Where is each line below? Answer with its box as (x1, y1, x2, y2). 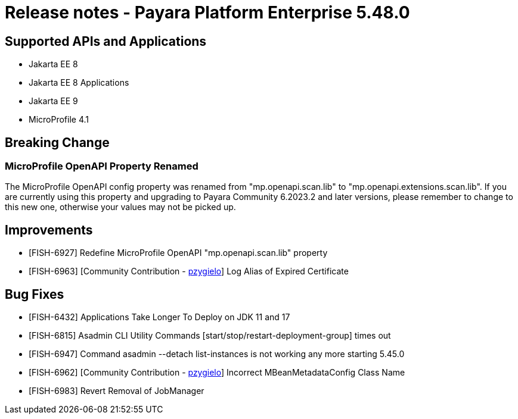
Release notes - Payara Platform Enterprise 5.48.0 (5, 2, 410, 23)
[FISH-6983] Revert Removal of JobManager (29, 386, 204, 396)
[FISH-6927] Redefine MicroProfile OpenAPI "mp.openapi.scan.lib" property (29, 248, 328, 258)
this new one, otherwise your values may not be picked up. (5, 202, 236, 212)
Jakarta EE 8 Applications (29, 77, 129, 88)
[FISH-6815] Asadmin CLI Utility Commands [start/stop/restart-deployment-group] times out (29, 330, 391, 341)
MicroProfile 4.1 (29, 114, 89, 125)
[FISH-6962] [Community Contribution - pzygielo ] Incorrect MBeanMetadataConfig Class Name (29, 367, 405, 378)
